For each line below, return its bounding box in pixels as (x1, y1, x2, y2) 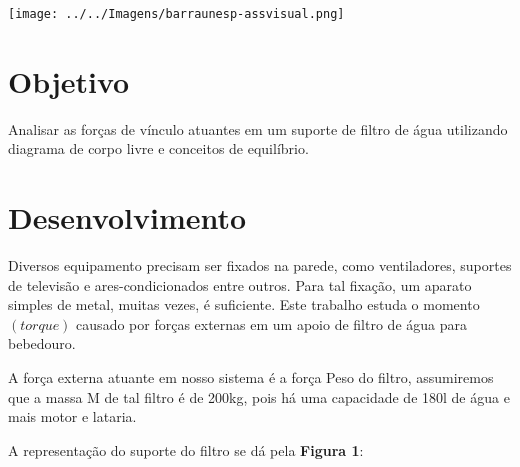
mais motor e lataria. (8, 406, 137, 427)
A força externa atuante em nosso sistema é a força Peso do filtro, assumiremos (8, 367, 494, 388)
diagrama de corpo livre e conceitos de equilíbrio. (8, 138, 309, 159)
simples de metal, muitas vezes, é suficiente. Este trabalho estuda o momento (8, 294, 480, 315)
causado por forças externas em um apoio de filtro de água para (76, 313, 467, 334)
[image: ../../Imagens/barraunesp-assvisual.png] (8, 7, 345, 21)
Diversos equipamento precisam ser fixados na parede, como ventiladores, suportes (8, 255, 512, 276)
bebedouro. (8, 333, 76, 354)
